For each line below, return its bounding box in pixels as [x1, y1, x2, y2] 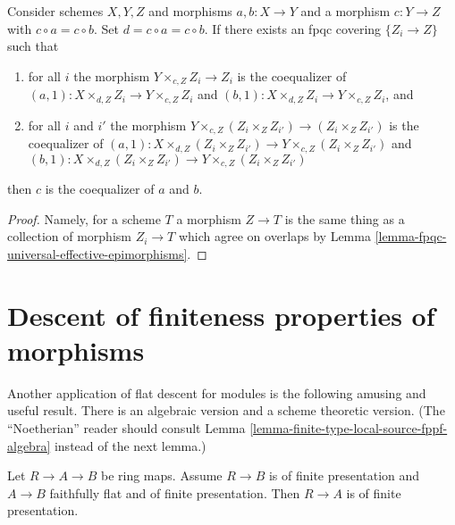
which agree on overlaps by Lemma [178, 227, 371, 246]
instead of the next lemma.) [54, 436, 206, 454]
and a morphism [300, 2, 391, 20]
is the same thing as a [284, 209, 405, 228]
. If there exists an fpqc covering [204, 19, 382, 37]
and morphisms [148, 2, 232, 20]
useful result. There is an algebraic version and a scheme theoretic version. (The [7, 401, 445, 420]
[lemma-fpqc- [375, 227, 447, 246]
